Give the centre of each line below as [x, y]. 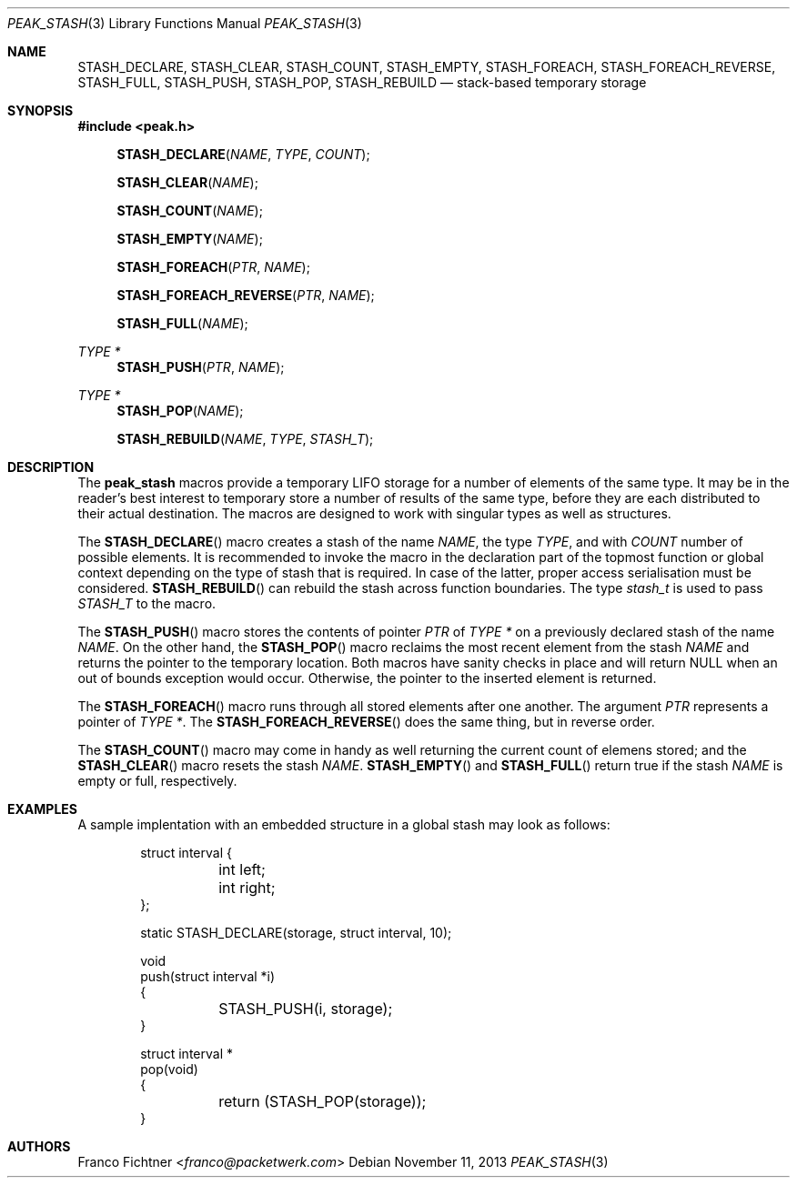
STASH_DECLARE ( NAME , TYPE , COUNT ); [243, 154]
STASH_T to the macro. [147, 603]
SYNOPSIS [40, 110]
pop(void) [169, 1069]
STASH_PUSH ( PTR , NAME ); [201, 367]
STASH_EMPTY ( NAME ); [190, 239]
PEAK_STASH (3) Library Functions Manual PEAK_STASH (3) [185, 23]
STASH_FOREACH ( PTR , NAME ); [213, 267]
